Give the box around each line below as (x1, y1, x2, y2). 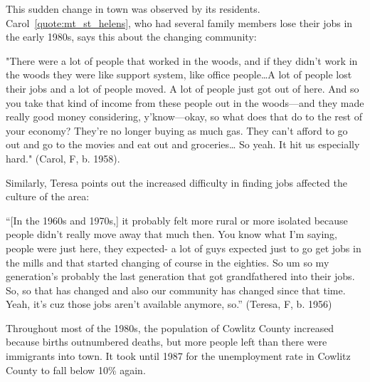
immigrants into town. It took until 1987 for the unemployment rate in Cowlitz (6, 349, 351, 363)
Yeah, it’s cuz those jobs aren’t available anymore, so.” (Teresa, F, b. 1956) (6, 296, 332, 311)
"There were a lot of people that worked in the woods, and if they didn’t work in (6, 53, 358, 68)
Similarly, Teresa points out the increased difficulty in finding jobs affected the (6, 175, 347, 190)
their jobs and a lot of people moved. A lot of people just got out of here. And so (6, 81, 359, 95)
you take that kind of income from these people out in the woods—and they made (6, 95, 364, 110)
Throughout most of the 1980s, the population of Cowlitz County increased (6, 320, 334, 335)
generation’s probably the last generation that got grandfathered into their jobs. (6, 269, 355, 284)
